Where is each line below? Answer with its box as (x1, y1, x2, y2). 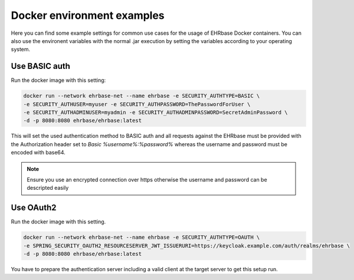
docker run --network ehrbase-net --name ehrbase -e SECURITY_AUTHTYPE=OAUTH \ (23, 234, 260, 241)
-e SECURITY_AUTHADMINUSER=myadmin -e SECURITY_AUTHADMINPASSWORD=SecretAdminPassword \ (23, 109, 289, 116)
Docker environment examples (11, 9, 165, 22)
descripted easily (27, 185, 69, 192)
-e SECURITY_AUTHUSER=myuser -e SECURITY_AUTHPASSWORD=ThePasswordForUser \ (23, 101, 251, 107)
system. (11, 46, 31, 53)
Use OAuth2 (11, 203, 57, 213)
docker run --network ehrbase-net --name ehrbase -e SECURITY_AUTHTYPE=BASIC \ (23, 93, 260, 100)
